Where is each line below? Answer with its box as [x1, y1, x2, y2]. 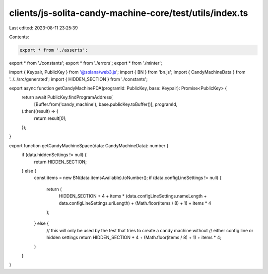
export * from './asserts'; [19, 47, 88, 53]
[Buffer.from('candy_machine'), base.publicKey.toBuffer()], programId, [34, 101, 178, 107]
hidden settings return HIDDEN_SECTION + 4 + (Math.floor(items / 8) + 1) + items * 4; [46, 234, 222, 241]
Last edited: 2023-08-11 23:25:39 [9, 25, 78, 31]
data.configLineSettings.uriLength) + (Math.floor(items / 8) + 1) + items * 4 [59, 200, 211, 206]
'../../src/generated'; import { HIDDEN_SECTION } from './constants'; [9, 76, 148, 82]
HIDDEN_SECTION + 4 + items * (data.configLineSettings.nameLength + [59, 193, 207, 199]
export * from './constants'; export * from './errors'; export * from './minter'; [9, 60, 162, 66]
